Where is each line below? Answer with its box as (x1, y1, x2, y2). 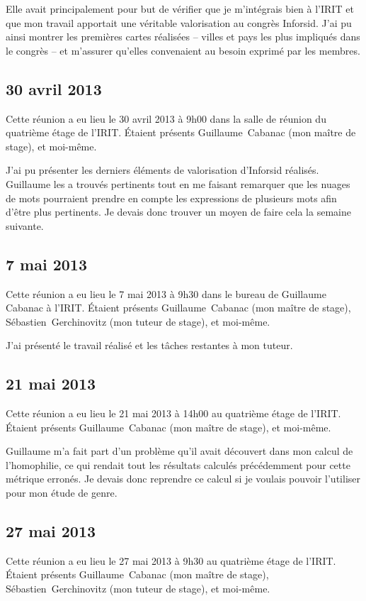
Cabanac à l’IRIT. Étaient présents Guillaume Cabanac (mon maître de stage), (6, 300, 351, 315)
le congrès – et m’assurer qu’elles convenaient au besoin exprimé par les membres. (6, 43, 360, 57)
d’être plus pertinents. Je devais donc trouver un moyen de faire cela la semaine (6, 204, 351, 219)
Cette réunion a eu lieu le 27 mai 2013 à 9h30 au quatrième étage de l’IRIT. (6, 553, 336, 568)
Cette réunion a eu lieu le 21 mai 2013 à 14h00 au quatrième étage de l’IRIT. (6, 406, 341, 421)
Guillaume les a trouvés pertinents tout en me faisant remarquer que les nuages (6, 176, 350, 191)
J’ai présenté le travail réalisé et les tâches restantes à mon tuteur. (6, 338, 293, 353)
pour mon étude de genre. (6, 485, 118, 500)
